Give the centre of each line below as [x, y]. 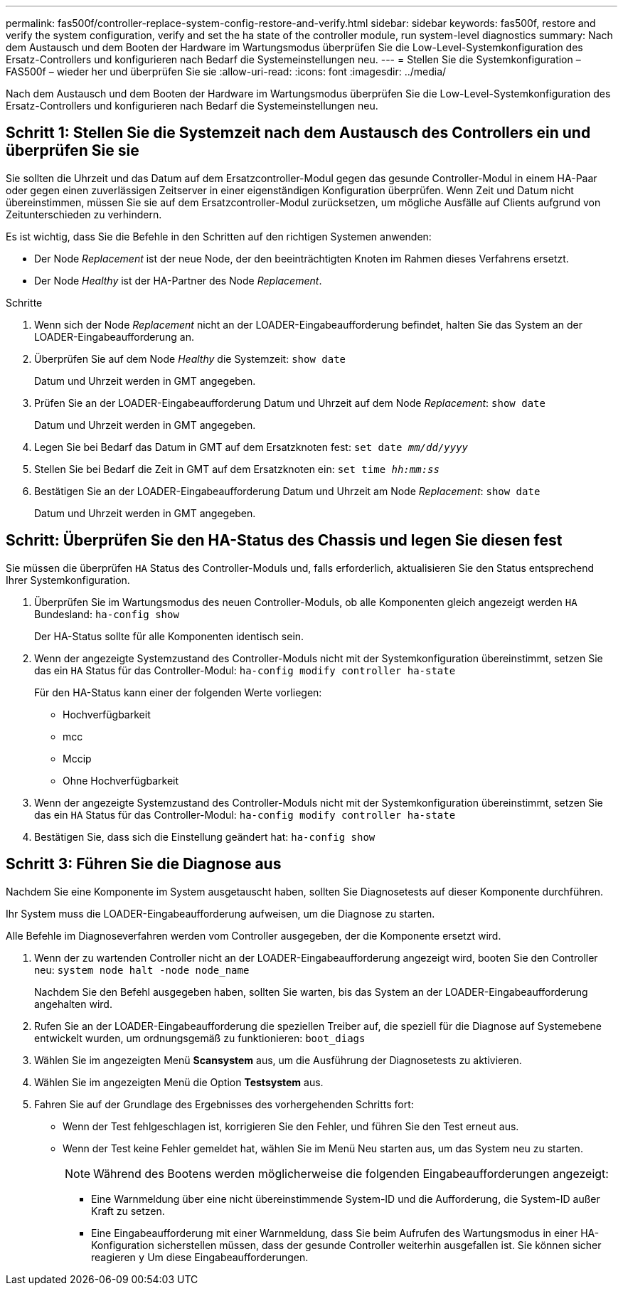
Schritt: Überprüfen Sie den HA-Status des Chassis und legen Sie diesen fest [284, 541]
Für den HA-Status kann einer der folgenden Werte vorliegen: [178, 692]
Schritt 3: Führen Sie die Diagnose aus [144, 864]
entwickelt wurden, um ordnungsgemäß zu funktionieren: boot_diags [200, 1038]
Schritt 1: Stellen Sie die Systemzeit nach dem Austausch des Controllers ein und [298, 133]
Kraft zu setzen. [128, 1211]
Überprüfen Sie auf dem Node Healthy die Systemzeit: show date [190, 358]
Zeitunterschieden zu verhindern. [84, 214]
